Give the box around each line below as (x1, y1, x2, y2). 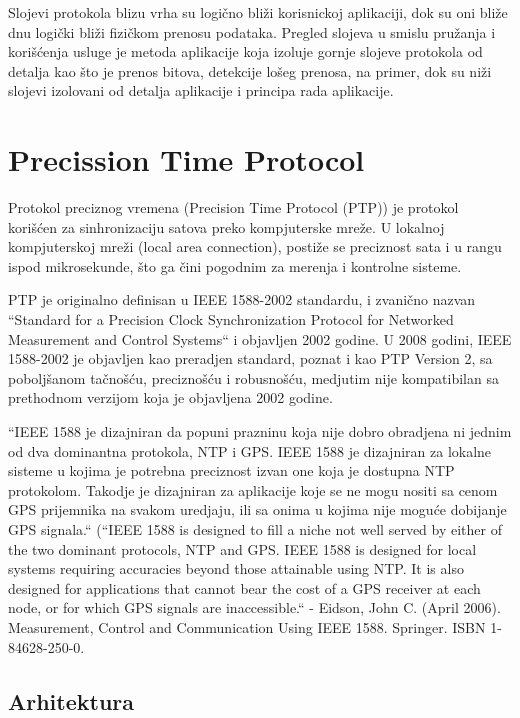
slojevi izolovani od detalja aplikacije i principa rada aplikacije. (8, 80, 394, 101)
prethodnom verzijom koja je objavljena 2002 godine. (8, 387, 333, 408)
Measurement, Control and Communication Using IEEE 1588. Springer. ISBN (8, 616, 486, 637)
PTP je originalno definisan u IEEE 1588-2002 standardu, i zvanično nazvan (8, 289, 476, 310)
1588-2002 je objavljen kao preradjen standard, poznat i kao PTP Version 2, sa (8, 348, 493, 369)
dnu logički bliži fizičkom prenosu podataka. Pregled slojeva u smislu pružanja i (8, 21, 496, 42)
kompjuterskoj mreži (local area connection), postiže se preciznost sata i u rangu (8, 236, 502, 257)
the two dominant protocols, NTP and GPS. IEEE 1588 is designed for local (8, 538, 477, 559)
